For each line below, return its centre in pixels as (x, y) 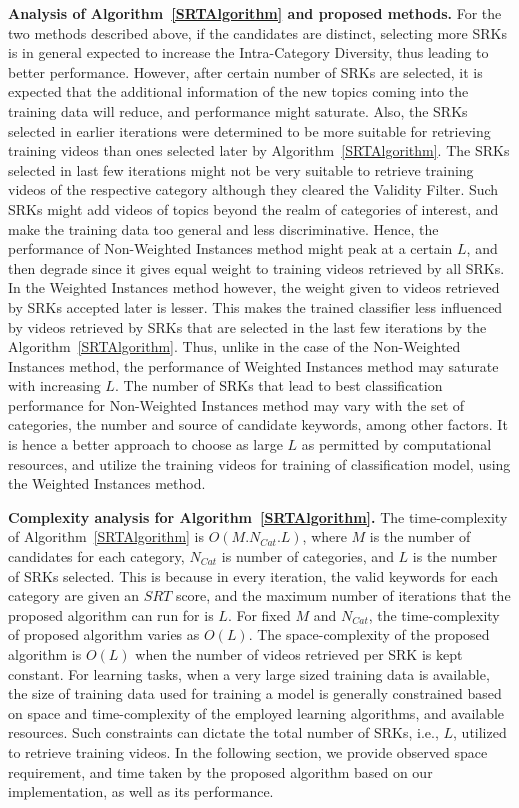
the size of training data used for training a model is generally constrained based (255, 693)
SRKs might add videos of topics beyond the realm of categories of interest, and (253, 208)
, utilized (480, 732)
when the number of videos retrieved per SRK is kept (299, 654)
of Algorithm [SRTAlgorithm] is (106, 536)
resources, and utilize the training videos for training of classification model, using (259, 463)
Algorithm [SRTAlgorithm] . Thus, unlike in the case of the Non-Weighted (234, 346)
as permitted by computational (396, 444)
